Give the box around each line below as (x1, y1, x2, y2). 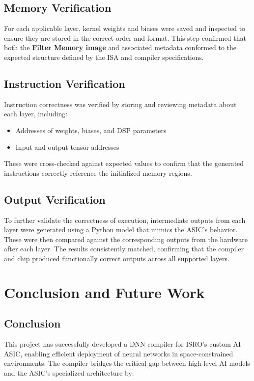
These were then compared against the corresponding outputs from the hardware (4, 234, 248, 244)
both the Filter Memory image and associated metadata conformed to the (4, 42, 237, 53)
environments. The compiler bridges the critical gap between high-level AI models (4, 358, 250, 368)
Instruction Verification (4, 76, 125, 91)
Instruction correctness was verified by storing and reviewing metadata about (4, 99, 237, 109)
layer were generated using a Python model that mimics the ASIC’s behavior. (4, 224, 238, 235)
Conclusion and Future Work (4, 282, 205, 302)
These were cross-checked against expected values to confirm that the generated (4, 158, 244, 168)
